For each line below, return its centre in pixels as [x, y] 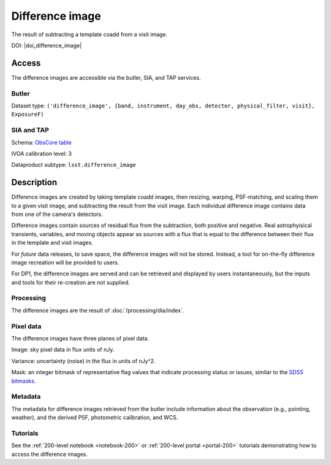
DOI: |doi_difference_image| [47, 45]
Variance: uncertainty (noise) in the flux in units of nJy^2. [83, 361]
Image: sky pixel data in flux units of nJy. [63, 350]
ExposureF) [28, 114]
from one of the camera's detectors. [57, 214]
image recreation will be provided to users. [65, 262]
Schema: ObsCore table [41, 142]
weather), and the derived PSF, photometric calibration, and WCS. [95, 418]
